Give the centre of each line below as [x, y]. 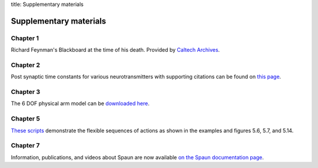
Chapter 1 [25, 38]
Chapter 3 [26, 92]
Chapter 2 [26, 65]
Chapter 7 [25, 146]
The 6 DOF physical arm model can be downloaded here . [80, 103]
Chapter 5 [26, 119]
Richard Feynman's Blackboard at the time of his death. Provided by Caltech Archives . [115, 50]
